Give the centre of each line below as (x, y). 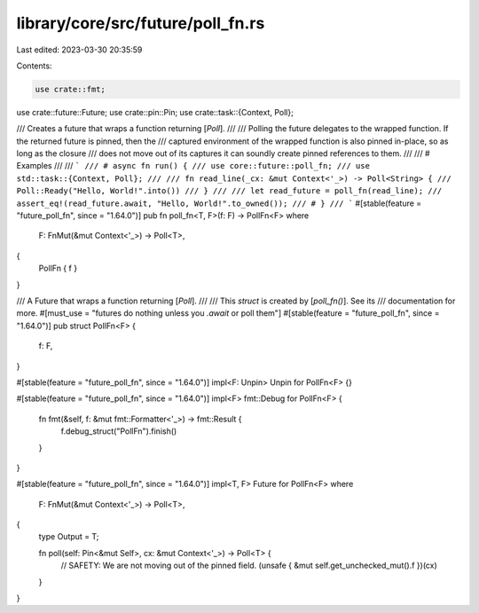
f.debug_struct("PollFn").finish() (119, 431)
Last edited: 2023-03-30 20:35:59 (79, 50)
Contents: (34, 66)
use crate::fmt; (71, 89)
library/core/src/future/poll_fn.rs (141, 23)
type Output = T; (69, 537)
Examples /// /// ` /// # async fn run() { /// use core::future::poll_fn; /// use (193, 166)
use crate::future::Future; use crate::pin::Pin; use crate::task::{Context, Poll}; (155, 112)
